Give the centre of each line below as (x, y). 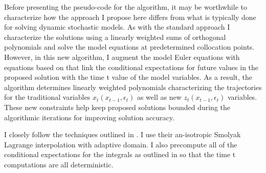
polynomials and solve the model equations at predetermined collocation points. (129, 47)
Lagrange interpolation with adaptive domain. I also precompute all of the (121, 144)
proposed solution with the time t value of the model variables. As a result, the (128, 77)
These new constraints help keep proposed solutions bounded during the (117, 107)
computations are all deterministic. (59, 164)
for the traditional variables (47, 97)
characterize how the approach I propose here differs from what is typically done (130, 17)
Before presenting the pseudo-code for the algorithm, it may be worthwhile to (126, 7)
